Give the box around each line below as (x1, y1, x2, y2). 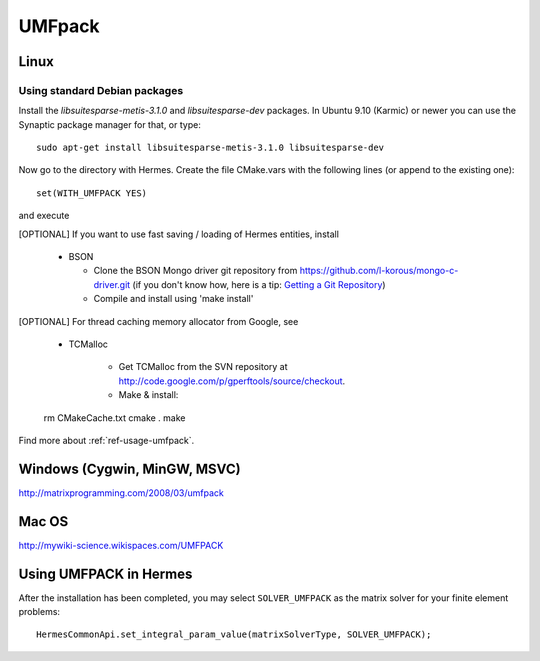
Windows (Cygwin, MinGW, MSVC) (18, 460, 241, 477)
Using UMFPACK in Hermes (18, 565, 193, 582)
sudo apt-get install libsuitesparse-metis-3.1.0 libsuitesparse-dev (36, 142, 385, 154)
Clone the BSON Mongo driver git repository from (93, 265, 298, 277)
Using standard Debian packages (18, 83, 184, 97)
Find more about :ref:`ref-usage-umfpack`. (18, 434, 195, 446)
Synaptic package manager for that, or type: (18, 118, 202, 130)
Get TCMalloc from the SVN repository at (118, 361, 289, 373)
